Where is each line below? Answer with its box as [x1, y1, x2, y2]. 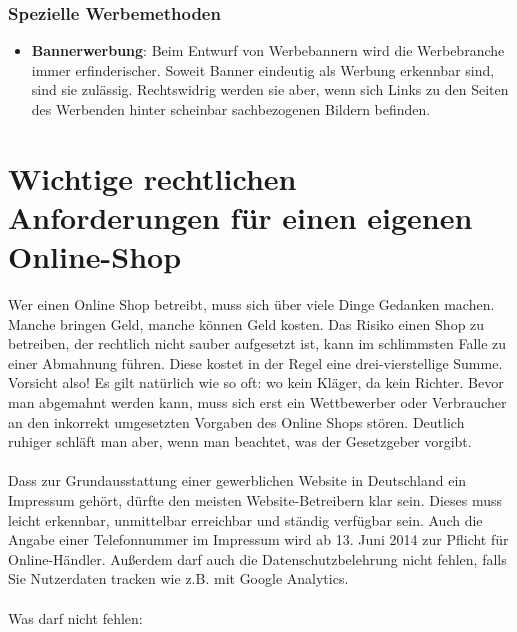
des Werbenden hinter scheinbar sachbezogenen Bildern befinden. [31, 99, 431, 119]
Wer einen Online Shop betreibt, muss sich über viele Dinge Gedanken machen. [8, 294, 495, 315]
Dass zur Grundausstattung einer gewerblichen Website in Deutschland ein [8, 470, 467, 491]
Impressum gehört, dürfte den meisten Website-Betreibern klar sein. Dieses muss [8, 490, 502, 511]
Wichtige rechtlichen [8, 157, 297, 198]
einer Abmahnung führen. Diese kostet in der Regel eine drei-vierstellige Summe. [8, 352, 503, 373]
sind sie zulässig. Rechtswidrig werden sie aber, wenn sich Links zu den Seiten [31, 79, 509, 100]
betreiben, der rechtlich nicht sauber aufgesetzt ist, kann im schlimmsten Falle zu [8, 333, 507, 354]
